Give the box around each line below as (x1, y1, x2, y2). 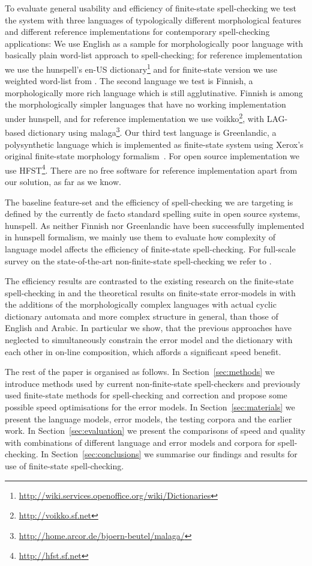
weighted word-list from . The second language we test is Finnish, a (5, 75, 253, 87)
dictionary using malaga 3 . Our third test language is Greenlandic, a (28, 124, 277, 138)
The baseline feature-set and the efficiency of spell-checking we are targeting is (5, 195, 293, 208)
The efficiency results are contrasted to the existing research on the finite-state (5, 275, 294, 287)
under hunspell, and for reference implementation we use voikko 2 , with (5, 111, 265, 124)
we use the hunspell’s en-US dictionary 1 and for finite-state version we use (5, 61, 278, 75)
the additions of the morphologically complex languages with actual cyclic (5, 298, 277, 311)
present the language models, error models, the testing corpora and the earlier (5, 412, 292, 425)
